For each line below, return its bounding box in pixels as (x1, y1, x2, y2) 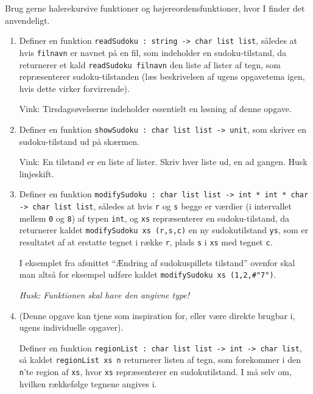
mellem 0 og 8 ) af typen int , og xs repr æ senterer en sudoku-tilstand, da (19, 211, 290, 224)
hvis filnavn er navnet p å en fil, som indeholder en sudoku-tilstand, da (19, 46, 287, 58)
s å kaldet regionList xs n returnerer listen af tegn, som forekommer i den (19, 353, 301, 366)
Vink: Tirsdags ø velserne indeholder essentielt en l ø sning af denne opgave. (19, 102, 292, 115)
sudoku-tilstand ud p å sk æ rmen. (19, 135, 139, 147)
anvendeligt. (5, 13, 50, 26)
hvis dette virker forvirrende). (19, 82, 130, 94)
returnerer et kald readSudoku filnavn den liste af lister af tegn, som (19, 58, 281, 71)
